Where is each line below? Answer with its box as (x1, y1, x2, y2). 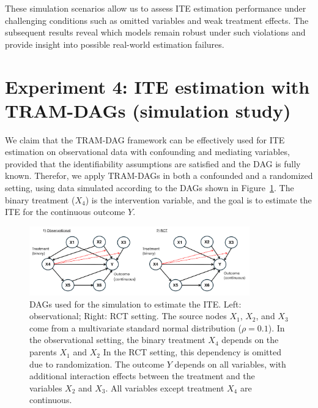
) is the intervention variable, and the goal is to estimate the (85, 193, 312, 206)
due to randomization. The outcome (29, 357, 165, 370)
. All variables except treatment (105, 381, 224, 394)
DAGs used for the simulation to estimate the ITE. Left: (29, 297, 242, 310)
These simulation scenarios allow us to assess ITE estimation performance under (5, 2, 306, 14)
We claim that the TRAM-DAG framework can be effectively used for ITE (5, 133, 285, 146)
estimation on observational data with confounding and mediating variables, (5, 145, 290, 158)
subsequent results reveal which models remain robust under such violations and (5, 26, 306, 39)
